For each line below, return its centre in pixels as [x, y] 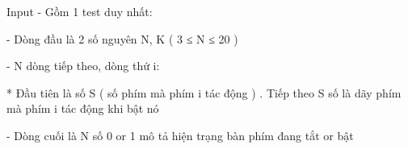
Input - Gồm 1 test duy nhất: [80, 11]
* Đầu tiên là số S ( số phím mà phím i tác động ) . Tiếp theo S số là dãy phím [204, 92]
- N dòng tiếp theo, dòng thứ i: [83, 66]
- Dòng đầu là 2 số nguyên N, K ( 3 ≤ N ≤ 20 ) [122, 38]
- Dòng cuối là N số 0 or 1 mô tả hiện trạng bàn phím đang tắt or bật [180, 135]
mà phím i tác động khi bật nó [83, 108]
